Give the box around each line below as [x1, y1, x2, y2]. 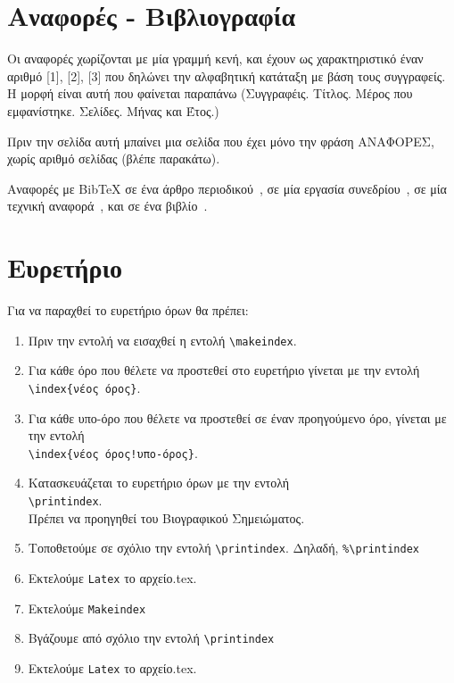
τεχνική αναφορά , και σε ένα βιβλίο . [7, 196, 208, 215]
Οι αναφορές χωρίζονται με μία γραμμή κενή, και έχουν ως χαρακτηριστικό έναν [7, 49, 424, 68]
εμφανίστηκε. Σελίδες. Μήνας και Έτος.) [7, 101, 219, 120]
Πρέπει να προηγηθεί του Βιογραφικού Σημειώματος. [28, 508, 305, 527]
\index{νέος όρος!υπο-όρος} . [28, 443, 198, 462]
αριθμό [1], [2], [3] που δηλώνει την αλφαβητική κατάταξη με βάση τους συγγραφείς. [7, 66, 446, 85]
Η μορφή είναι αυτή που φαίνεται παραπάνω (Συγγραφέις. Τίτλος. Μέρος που [7, 84, 413, 103]
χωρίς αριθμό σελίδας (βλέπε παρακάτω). [7, 149, 220, 168]
